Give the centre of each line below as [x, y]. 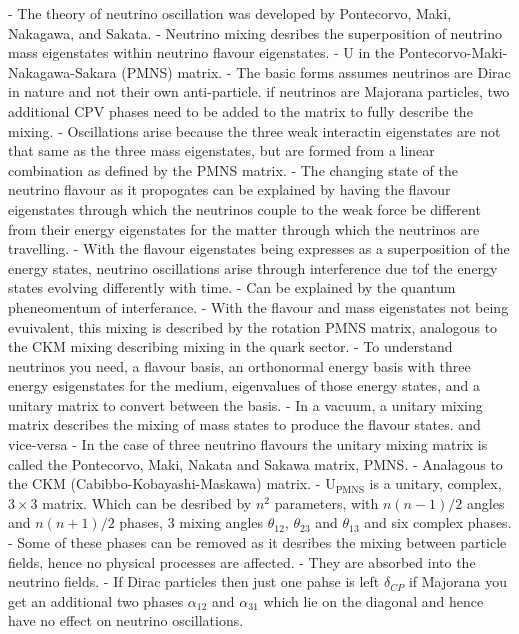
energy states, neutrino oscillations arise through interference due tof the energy [253, 267]
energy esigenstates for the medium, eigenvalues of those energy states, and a [244, 385]
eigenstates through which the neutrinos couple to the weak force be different [244, 208]
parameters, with [326, 502]
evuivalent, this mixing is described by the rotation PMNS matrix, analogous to [253, 326]
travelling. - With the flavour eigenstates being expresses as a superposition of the [259, 248]
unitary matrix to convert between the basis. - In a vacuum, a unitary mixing [245, 404]
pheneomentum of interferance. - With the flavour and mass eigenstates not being [258, 306]
